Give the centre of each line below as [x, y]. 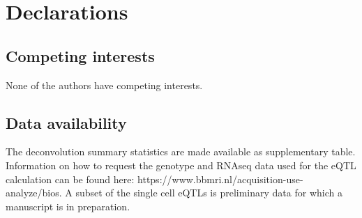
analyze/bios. [34, 193]
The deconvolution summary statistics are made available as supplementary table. [181, 151]
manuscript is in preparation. [68, 206]
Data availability [66, 122]
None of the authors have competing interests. [104, 85]
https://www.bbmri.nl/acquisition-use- [220, 179]
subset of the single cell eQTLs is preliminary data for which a [209, 193]
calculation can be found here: [70, 179]
